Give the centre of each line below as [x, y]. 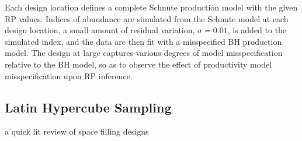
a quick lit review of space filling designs [77, 131]
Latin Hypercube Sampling [88, 107]
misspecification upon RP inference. [69, 75]
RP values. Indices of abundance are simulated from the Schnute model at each [147, 18]
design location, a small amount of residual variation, [100, 30]
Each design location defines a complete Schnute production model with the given [151, 7]
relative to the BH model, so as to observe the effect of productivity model [138, 64]
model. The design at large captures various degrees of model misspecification [144, 53]
